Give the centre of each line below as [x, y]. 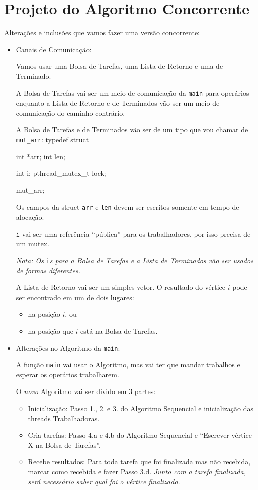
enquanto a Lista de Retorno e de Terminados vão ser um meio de [118, 103]
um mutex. [32, 243]
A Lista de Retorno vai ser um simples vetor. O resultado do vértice [121, 287]
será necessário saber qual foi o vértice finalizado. [104, 481]
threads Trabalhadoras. [64, 418]
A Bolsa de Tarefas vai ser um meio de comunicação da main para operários [133, 93]
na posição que [51, 330]
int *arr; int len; [40, 156]
